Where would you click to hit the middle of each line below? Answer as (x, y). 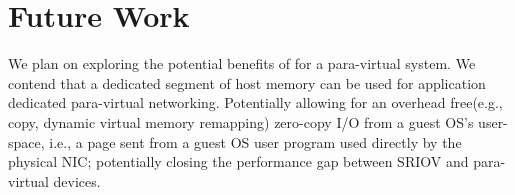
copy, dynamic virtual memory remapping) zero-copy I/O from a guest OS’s (241, 121)
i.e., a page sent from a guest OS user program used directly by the (255, 141)
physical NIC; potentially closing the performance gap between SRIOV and (238, 161)
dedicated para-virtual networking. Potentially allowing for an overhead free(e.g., (255, 102)
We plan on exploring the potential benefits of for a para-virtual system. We (242, 63)
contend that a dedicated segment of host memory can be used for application (247, 82)
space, (26, 141)
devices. (77, 180)
